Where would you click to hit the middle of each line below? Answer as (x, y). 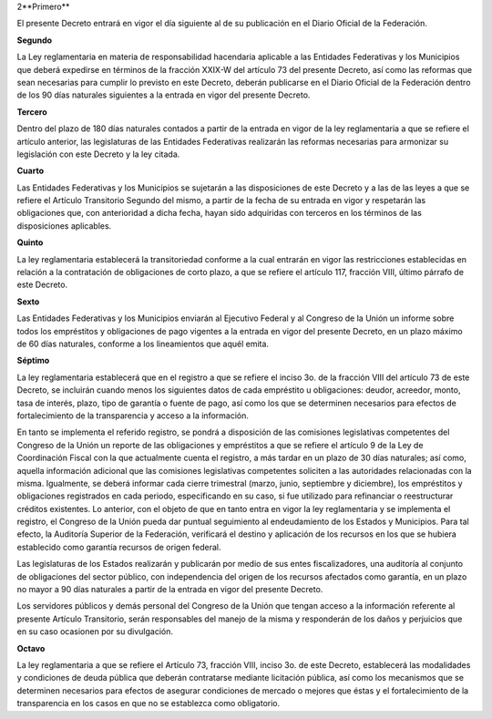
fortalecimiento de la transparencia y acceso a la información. (133, 416)
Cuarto (31, 171)
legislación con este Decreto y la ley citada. (98, 154)
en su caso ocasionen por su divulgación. (95, 632)
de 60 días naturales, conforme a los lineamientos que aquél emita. (143, 344)
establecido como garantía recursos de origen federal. (119, 547)
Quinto (30, 242)
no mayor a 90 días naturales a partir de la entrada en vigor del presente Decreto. (170, 590)
